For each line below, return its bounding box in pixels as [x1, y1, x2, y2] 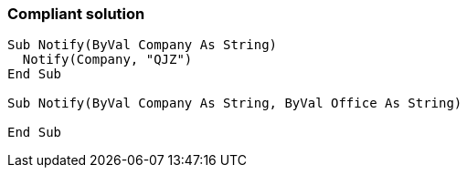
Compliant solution [7, 5, 145, 23]
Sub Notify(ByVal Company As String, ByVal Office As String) [7, 96, 462, 111]
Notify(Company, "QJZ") [22, 52, 193, 67]
